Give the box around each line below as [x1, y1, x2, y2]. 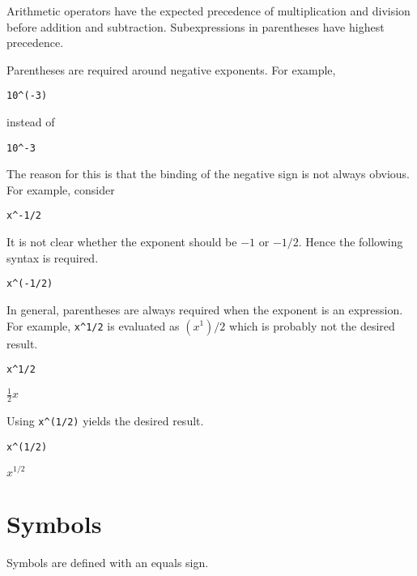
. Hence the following [298, 233, 403, 250]
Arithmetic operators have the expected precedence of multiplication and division [6, 2, 411, 19]
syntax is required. [6, 249, 99, 266]
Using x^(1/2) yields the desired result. [6, 412, 204, 429]
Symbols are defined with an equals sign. [6, 553, 209, 570]
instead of [6, 113, 55, 130]
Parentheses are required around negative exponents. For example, [6, 61, 336, 78]
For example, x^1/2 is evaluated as [6, 317, 180, 334]
